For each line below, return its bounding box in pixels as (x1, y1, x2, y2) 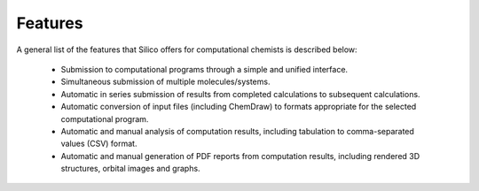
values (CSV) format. (60, 138, 137, 149)
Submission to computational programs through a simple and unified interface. (60, 64, 349, 74)
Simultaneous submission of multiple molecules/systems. (60, 76, 271, 88)
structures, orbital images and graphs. (60, 164, 200, 174)
